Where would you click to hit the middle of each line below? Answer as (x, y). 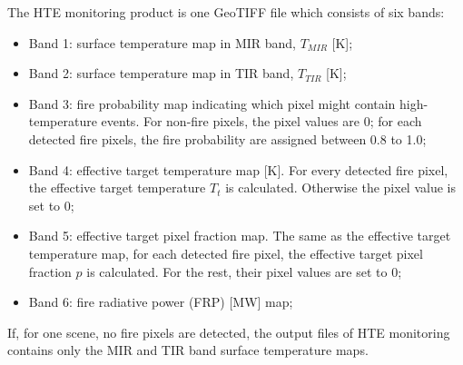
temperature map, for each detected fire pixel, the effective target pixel (226, 253)
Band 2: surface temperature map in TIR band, (161, 73)
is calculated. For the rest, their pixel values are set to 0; (244, 271)
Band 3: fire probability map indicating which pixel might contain (212, 103)
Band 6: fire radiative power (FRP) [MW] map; (161, 302)
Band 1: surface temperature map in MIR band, (163, 42)
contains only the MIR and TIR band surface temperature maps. (188, 350)
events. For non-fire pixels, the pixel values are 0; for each (261, 121)
